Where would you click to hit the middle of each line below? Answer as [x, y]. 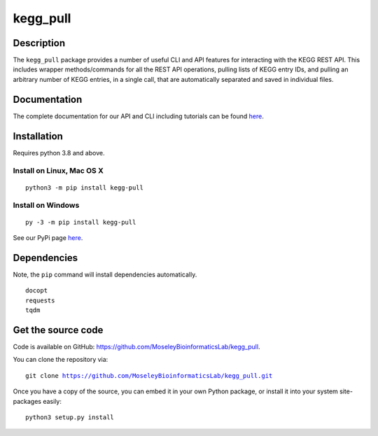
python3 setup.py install [70, 417]
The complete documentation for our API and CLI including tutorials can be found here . [138, 116]
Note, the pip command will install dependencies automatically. [105, 274]
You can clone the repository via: [61, 360]
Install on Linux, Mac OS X [58, 171]
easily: [52, 401]
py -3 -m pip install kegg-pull [81, 222]
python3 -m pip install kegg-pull [84, 188]
